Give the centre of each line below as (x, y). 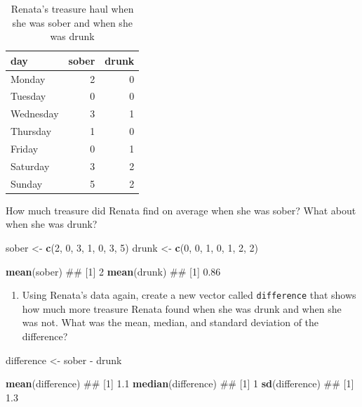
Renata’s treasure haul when (72, 8)
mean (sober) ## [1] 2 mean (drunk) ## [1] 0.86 (113, 271)
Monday (28, 78)
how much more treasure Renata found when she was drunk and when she (182, 308)
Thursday (31, 131)
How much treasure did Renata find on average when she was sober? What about (181, 210)
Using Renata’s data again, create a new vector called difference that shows (189, 295)
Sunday (27, 183)
